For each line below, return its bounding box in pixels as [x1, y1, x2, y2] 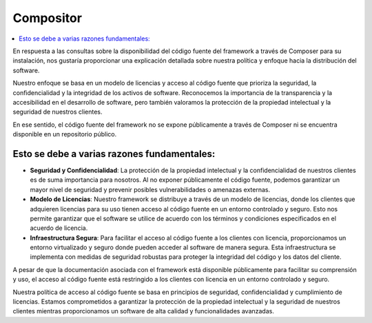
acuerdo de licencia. [30, 224, 88, 232]
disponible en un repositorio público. [12, 130, 117, 138]
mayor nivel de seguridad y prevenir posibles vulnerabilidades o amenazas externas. [30, 185, 271, 194]
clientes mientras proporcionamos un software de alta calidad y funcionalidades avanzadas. [12, 307, 275, 315]
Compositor [12, 10, 83, 25]
